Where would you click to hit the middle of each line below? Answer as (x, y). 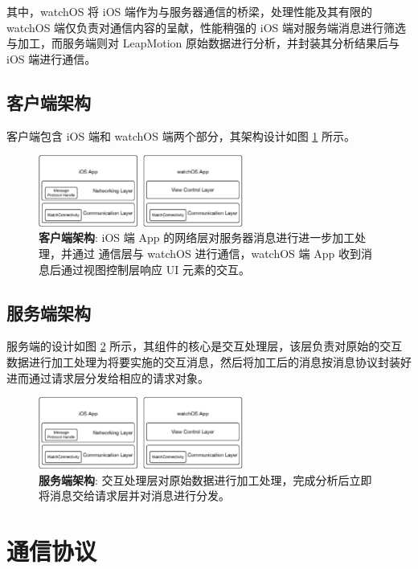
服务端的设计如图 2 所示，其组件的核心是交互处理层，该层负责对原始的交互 (205, 346)
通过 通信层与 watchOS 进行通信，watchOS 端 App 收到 (216, 254)
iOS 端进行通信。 (51, 58)
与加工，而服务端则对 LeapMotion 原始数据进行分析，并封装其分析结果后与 (203, 43)
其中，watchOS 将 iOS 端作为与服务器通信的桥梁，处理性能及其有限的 (189, 11)
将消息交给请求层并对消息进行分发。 (134, 495)
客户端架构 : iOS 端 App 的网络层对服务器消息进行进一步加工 (197, 237)
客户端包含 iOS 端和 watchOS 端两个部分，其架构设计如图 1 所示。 (181, 135)
